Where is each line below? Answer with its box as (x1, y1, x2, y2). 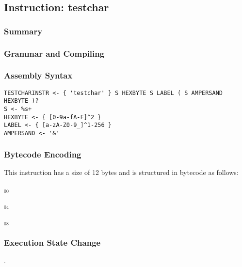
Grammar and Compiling (4, 47, 105, 59)
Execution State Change (4, 236, 101, 249)
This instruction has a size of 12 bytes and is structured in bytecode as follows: (4, 167, 239, 177)
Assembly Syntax (4, 69, 73, 81)
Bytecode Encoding (4, 148, 81, 160)
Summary (4, 25, 43, 37)
